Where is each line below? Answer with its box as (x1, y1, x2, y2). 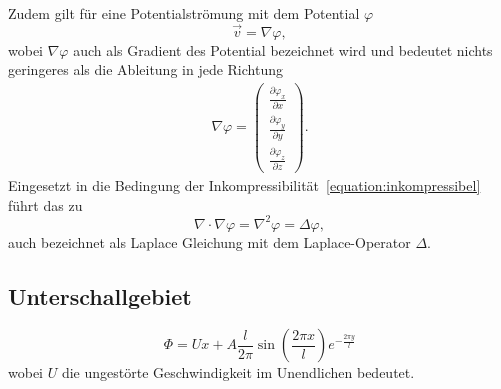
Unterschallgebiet (8, 280, 192, 311)
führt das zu (8, 194, 83, 215)
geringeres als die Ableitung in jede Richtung (8, 59, 283, 80)
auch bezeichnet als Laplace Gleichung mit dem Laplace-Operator (8, 231, 411, 252)
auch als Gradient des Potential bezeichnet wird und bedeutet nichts (73, 39, 493, 60)
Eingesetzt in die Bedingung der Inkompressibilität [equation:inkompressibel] (8, 174, 481, 195)
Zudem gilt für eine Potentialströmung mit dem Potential (8, 3, 360, 23)
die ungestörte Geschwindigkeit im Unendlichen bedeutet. (61, 362, 415, 383)
